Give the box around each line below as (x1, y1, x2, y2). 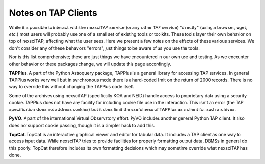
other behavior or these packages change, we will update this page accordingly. (9, 61, 171, 67)
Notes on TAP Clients (9, 7, 98, 18)
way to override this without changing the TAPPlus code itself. (9, 83, 134, 89)
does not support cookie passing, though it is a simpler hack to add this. (9, 122, 155, 128)
